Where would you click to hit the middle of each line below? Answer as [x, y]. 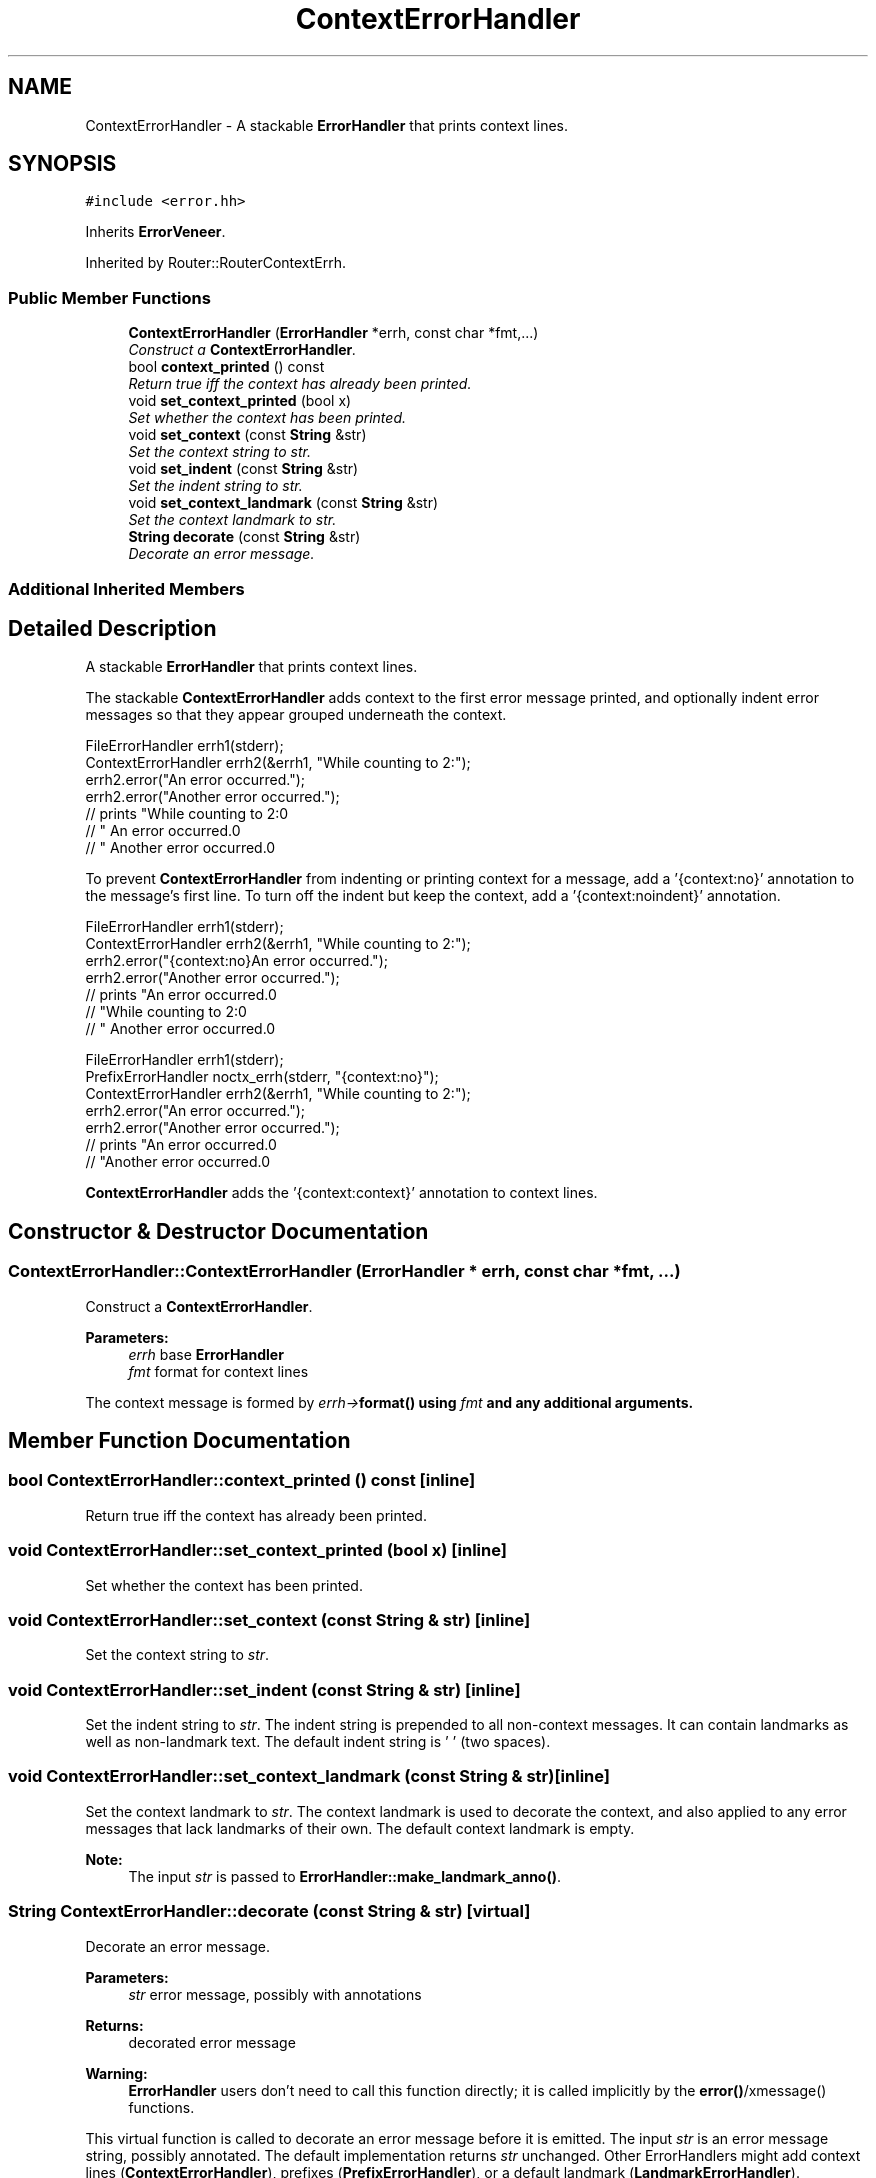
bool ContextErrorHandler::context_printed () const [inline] [242, 1480]
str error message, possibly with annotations [275, 1994]
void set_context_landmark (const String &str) [283, 503]
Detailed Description [112, 628]
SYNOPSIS [62, 164]
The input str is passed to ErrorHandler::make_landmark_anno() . [345, 1876]
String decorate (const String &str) [244, 537]
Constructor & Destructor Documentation [218, 1231]
